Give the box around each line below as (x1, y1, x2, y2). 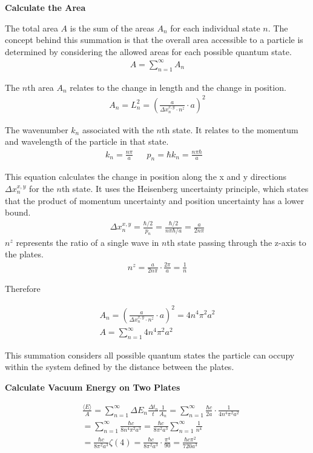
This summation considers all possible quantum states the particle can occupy (5, 348, 295, 361)
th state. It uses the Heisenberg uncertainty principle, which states (61, 182, 309, 194)
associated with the (82, 123, 154, 136)
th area (27, 81, 54, 93)
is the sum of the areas (70, 21, 154, 34)
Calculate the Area (5, 1, 86, 13)
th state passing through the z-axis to (166, 236, 306, 248)
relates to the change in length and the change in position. (70, 81, 286, 93)
